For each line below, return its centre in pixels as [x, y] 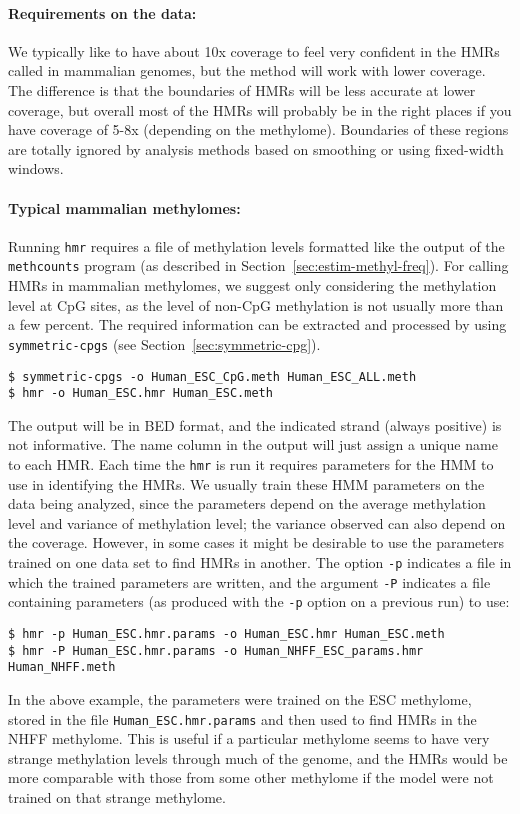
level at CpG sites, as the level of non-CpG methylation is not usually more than [256, 304]
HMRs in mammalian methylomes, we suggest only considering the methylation [252, 285]
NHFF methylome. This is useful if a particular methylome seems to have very [249, 738]
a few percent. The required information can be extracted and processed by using [257, 324]
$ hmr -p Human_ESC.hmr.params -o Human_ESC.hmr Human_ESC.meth [226, 634]
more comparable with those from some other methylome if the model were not [251, 777]
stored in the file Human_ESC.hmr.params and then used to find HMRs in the [242, 718]
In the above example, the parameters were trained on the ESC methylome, [240, 698]
